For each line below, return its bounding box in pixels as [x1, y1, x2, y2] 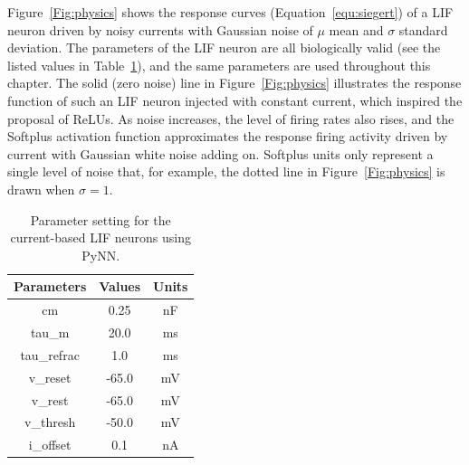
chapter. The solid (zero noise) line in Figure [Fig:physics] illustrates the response [7, 73, 462, 92]
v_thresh [24, 413, 76, 432]
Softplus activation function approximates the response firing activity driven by [7, 127, 448, 146]
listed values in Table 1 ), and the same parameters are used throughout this [7, 55, 431, 74]
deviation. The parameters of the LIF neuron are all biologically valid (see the [7, 38, 441, 57]
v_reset [28, 367, 72, 386]
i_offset [28, 435, 72, 454]
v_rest [31, 390, 69, 409]
